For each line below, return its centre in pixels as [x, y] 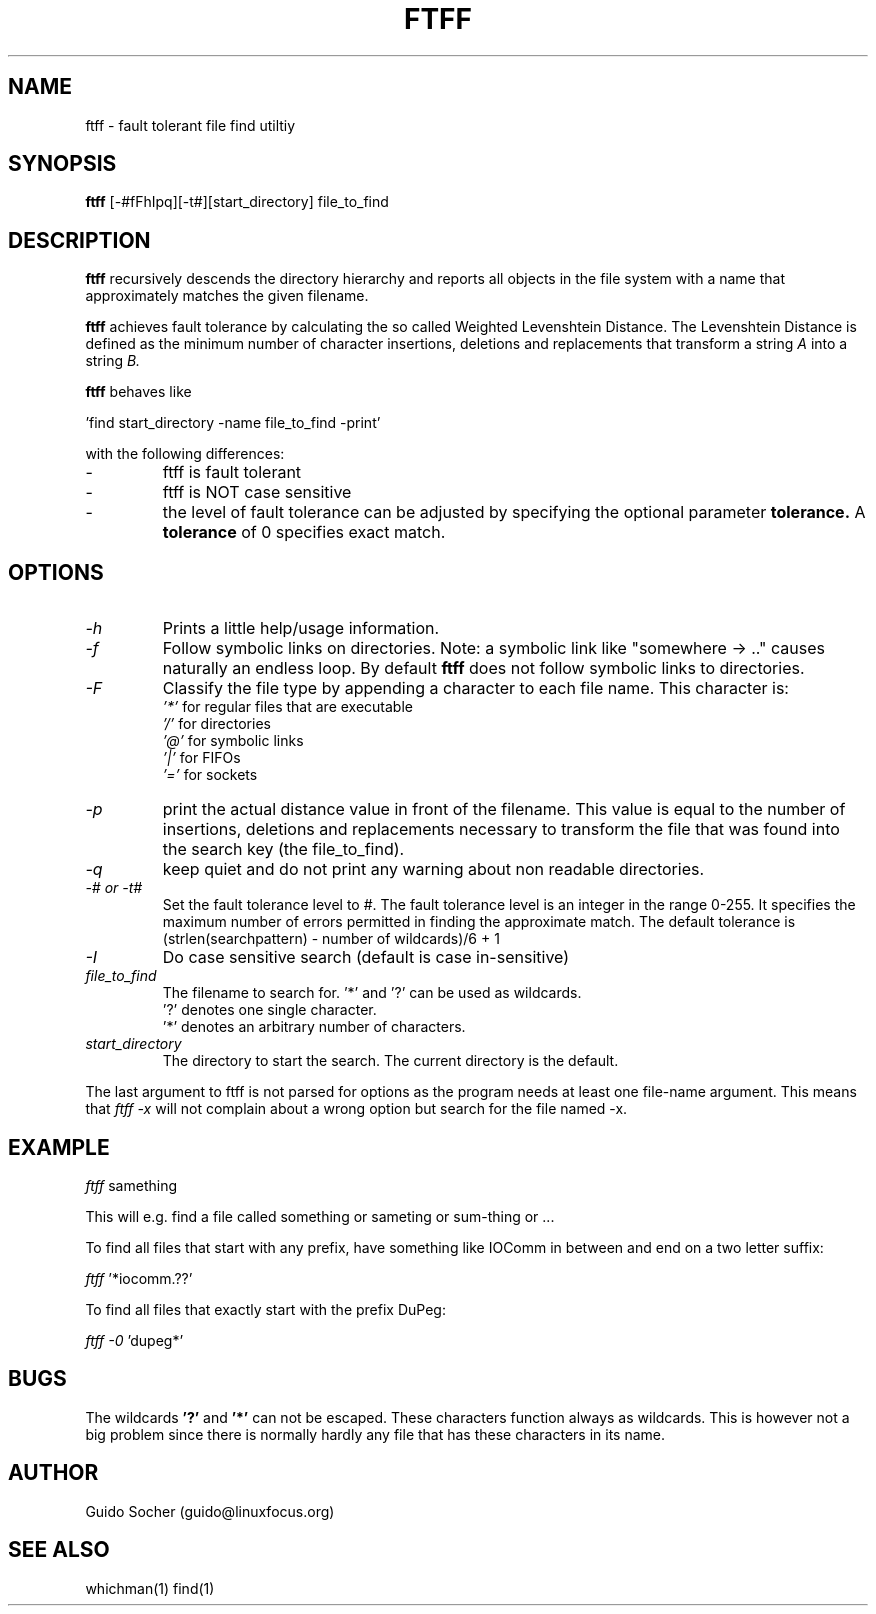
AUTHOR [53, 1473]
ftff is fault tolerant [232, 472]
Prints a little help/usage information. [301, 628]
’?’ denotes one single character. [269, 1010]
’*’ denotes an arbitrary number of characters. [314, 1027]
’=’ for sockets [210, 775]
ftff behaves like [138, 392]
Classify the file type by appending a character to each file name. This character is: [475, 688]
